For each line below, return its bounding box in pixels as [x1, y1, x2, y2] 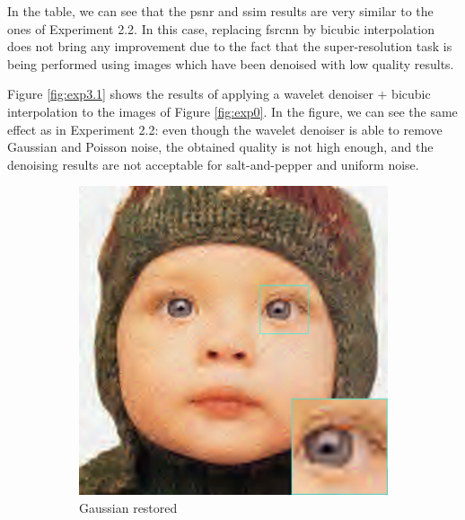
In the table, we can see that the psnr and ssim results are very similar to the [7, 2, 434, 20]
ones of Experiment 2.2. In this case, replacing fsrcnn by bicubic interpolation [7, 19, 434, 38]
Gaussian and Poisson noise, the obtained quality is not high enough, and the [7, 137, 434, 156]
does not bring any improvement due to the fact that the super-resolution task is [7, 37, 452, 56]
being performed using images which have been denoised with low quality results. [7, 54, 454, 73]
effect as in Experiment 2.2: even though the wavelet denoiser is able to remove [7, 119, 443, 138]
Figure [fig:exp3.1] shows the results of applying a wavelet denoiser [7, 84, 373, 103]
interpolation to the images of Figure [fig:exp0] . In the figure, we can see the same [7, 101, 458, 120]
